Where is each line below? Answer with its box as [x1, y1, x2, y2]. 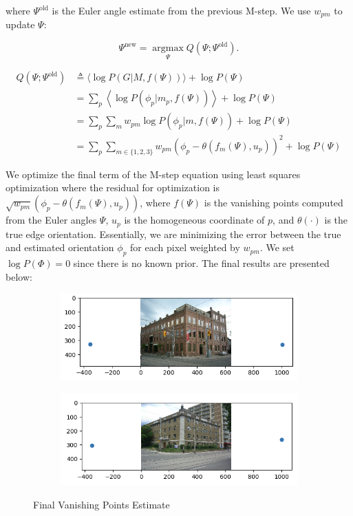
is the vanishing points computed [204, 195, 343, 210]
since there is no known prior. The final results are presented [73, 255, 330, 270]
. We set [259, 240, 295, 255]
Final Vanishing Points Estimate [33, 497, 170, 511]
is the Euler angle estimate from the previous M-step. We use [52, 3, 311, 17]
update [6, 17, 35, 32]
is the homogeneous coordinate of [124, 213, 265, 227]
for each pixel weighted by [130, 240, 240, 255]
